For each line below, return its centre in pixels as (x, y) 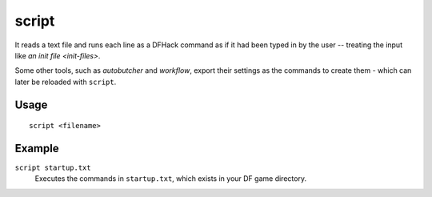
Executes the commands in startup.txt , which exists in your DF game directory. (171, 179)
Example (37, 148)
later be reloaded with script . (66, 82)
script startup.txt (53, 168)
